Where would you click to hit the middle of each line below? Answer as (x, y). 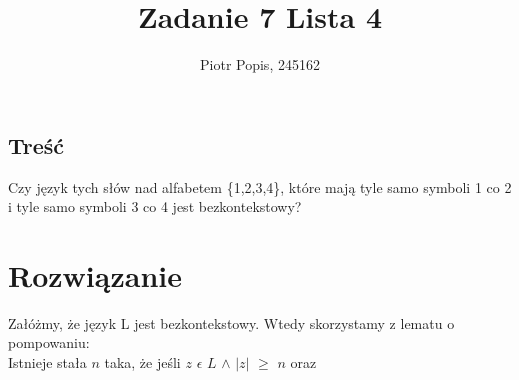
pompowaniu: (49, 342)
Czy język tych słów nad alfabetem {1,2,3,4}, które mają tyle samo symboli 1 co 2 (260, 186)
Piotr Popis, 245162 (260, 64)
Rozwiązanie (95, 274)
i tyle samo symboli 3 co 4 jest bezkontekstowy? (155, 206)
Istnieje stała (47, 362)
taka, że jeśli (142, 362)
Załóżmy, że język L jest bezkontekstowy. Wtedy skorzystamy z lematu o (231, 322)
